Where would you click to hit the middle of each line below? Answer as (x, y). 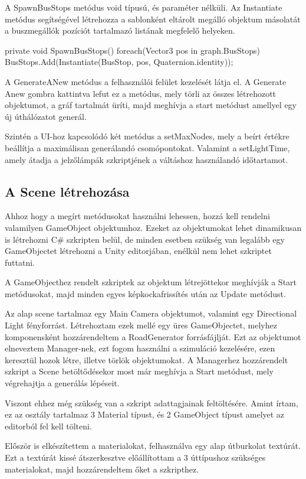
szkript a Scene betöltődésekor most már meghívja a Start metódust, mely (139, 371)
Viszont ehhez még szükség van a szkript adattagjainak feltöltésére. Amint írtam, (152, 403)
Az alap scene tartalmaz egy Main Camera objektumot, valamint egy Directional (151, 313)
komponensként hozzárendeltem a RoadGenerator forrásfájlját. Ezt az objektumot (153, 336)
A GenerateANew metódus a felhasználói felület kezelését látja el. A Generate (146, 81)
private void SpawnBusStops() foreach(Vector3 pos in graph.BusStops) (133, 50)
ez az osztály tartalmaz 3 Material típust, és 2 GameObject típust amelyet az (145, 414)
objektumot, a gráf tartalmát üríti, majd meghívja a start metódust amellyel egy (151, 105)
